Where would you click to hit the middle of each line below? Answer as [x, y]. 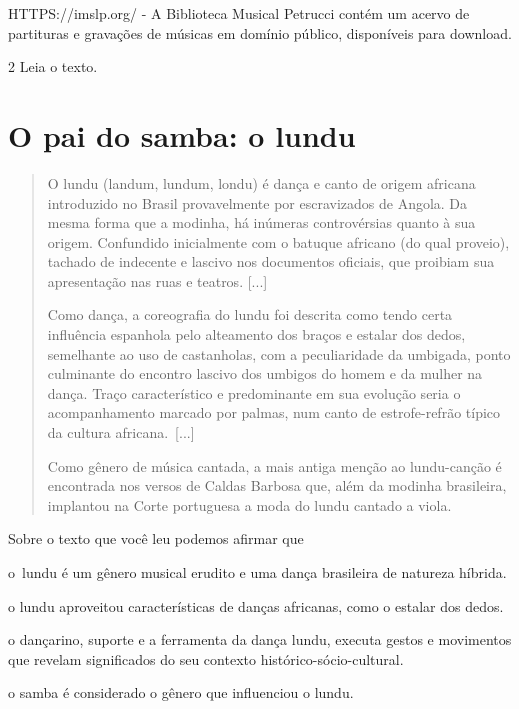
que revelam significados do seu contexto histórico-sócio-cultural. [206, 658]
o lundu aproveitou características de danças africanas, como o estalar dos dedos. [256, 605]
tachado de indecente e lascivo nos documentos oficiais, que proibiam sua [271, 261]
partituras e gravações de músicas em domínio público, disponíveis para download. [260, 32]
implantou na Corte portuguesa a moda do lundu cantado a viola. [249, 504]
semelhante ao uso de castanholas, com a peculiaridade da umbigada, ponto [279, 353]
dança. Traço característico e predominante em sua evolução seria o [254, 392]
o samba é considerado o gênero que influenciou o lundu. [181, 692]
